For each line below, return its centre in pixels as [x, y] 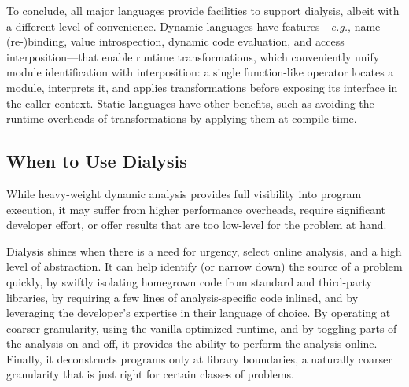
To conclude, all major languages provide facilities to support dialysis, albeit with [203, 10]
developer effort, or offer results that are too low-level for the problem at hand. [197, 225]
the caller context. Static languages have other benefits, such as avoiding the [190, 103]
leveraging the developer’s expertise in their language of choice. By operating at [199, 313]
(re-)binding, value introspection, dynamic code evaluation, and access [175, 41]
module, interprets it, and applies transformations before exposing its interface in [202, 87]
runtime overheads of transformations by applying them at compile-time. [182, 118]
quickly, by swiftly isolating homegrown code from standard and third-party [189, 281]
